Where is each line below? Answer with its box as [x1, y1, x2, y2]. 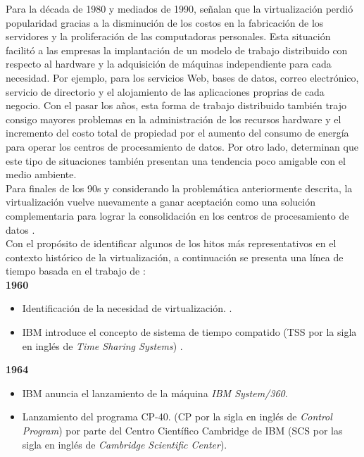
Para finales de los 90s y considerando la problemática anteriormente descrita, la [6, 180, 353, 195]
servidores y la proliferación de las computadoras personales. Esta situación [6, 29, 331, 44]
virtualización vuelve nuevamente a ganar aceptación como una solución [6, 194, 315, 209]
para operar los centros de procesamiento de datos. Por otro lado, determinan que [6, 139, 358, 154]
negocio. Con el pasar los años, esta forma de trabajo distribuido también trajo [6, 98, 346, 113]
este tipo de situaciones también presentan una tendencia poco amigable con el [6, 153, 346, 168]
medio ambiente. [6, 167, 77, 182]
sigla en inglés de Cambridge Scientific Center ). [22, 437, 227, 451]
